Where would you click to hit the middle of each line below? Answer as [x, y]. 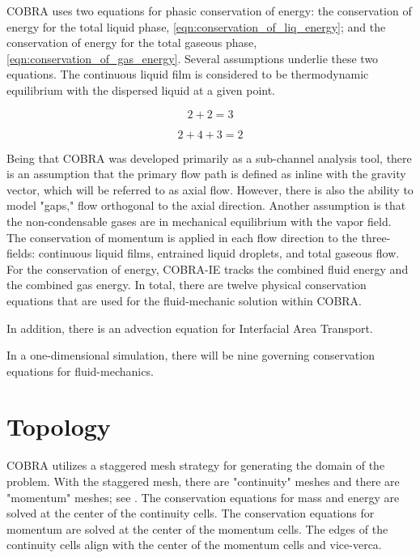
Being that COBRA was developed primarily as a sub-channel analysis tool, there [209, 158]
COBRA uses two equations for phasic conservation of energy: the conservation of [209, 11]
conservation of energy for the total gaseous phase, [132, 43]
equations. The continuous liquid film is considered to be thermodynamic [188, 74]
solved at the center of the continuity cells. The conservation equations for [191, 513]
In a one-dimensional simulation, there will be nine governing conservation [191, 355]
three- [376, 237]
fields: [21, 253]
